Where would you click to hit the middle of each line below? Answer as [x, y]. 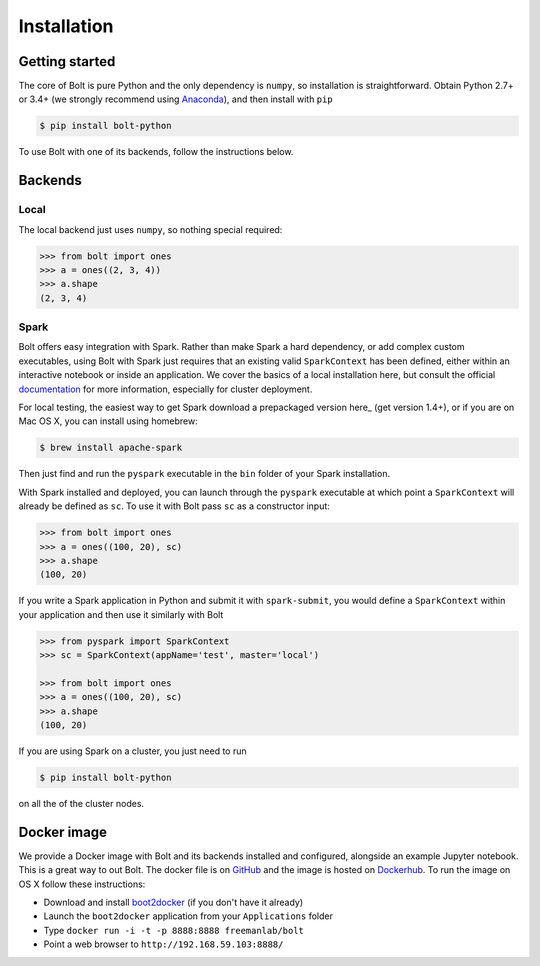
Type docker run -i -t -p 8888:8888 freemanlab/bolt [174, 930]
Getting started [67, 61]
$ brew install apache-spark [111, 448]
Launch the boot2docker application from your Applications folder [188, 916]
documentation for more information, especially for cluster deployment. [165, 389]
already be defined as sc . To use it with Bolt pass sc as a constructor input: [174, 506]
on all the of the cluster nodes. [81, 803]
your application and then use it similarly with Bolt [121, 614]
